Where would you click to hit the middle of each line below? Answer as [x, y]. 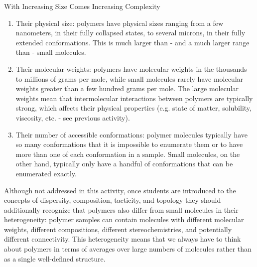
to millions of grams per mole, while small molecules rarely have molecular [129, 78]
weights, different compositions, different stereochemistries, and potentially [118, 229]
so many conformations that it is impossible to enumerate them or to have [129, 144]
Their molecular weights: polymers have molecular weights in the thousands [131, 68]
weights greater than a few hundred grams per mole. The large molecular [127, 88]
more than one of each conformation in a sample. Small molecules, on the [128, 154]
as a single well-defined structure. [55, 258]
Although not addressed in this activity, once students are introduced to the [120, 190]
